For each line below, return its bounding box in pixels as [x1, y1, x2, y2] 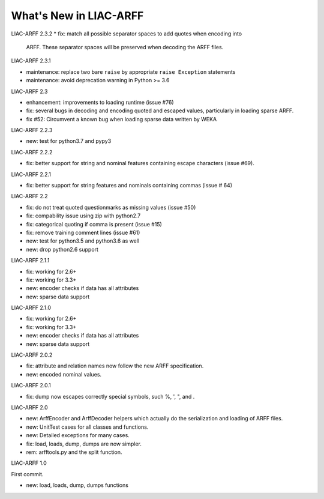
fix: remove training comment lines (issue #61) [26, 229, 140, 236]
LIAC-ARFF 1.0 [11, 459, 47, 467]
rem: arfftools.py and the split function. [26, 448, 122, 456]
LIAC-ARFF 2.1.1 [11, 257, 50, 264]
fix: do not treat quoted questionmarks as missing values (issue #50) [26, 204, 196, 211]
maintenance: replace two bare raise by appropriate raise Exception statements [26, 68, 236, 75]
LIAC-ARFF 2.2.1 [11, 171, 51, 178]
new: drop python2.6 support [26, 246, 99, 253]
